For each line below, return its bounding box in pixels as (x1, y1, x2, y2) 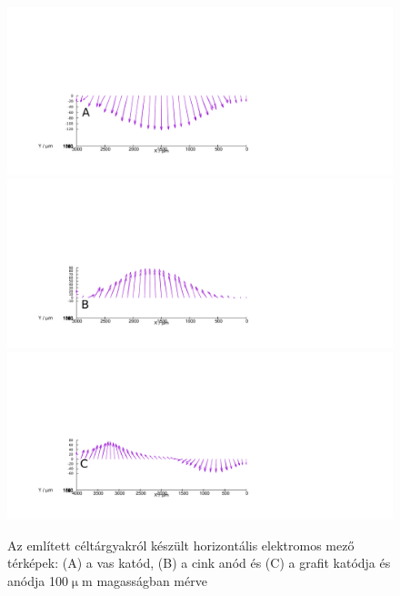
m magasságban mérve (82, 571, 207, 590)
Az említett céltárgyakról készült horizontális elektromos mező (7, 535, 355, 554)
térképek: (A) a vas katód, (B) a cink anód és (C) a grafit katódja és (7, 553, 391, 572)
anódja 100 (7, 571, 68, 590)
